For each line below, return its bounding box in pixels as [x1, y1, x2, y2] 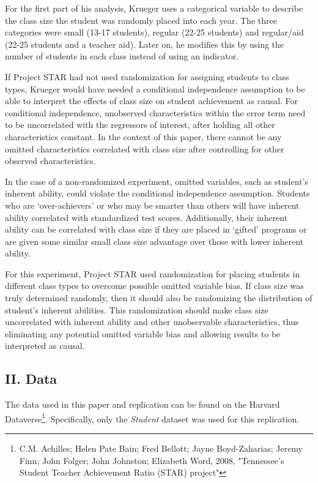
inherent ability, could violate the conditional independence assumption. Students [5, 187, 310, 200]
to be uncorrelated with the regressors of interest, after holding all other [5, 118, 275, 131]
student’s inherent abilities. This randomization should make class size [5, 303, 268, 316]
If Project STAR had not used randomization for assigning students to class [5, 70, 289, 83]
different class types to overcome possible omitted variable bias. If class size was [5, 279, 304, 292]
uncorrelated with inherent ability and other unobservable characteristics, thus [5, 315, 299, 328]
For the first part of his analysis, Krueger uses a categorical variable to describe [5, 2, 303, 14]
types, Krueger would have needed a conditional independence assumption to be [5, 82, 305, 95]
